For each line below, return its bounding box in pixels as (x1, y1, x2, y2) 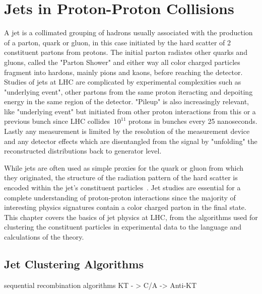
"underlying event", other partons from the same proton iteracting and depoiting (4, 86, 253, 97)
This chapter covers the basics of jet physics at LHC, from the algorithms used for (4, 211, 258, 222)
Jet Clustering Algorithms (4, 256, 144, 271)
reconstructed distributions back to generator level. (4, 145, 162, 156)
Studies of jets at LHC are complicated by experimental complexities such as (4, 77, 241, 87)
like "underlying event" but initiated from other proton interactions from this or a (4, 106, 256, 116)
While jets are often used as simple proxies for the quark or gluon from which (4, 162, 244, 173)
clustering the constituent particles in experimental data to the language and (4, 222, 241, 232)
